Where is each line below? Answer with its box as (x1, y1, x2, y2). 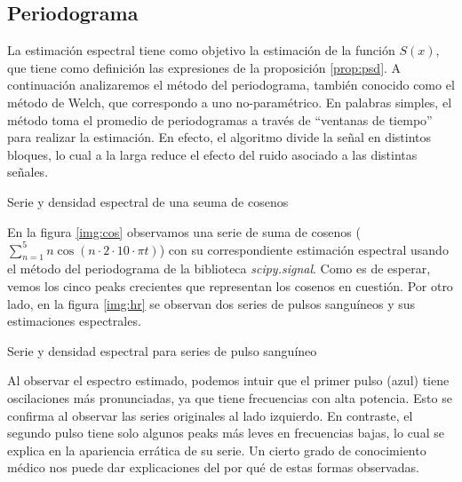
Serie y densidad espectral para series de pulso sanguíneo (7, 341, 317, 360)
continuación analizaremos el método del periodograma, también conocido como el (7, 75, 455, 94)
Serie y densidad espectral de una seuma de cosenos (7, 192, 289, 210)
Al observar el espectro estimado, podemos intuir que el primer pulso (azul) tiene (7, 371, 450, 390)
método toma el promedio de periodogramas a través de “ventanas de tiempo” (7, 110, 433, 129)
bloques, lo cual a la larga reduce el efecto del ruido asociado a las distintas (7, 145, 418, 163)
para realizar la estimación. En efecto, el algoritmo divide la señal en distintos (7, 128, 432, 146)
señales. (7, 162, 49, 181)
